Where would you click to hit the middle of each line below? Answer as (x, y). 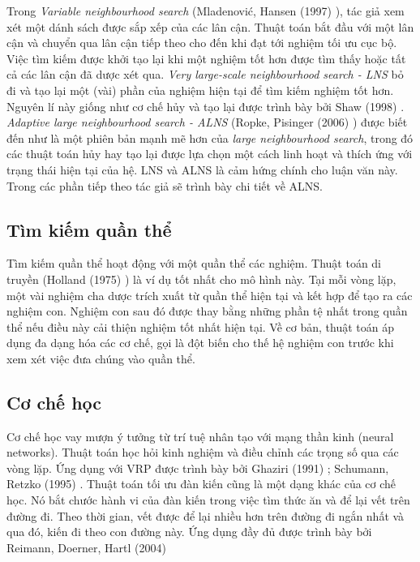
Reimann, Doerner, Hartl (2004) (86, 547)
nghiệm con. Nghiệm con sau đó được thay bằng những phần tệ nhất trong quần (207, 311)
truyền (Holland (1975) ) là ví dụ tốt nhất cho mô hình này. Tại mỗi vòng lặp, (201, 279)
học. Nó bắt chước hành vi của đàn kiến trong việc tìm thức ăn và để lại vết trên (208, 500)
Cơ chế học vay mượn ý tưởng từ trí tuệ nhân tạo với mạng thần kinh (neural (200, 436)
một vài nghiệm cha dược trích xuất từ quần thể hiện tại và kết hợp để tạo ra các (210, 295)
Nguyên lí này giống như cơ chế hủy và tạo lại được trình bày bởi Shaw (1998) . (206, 106)
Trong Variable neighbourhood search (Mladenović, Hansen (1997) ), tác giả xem (206, 11)
